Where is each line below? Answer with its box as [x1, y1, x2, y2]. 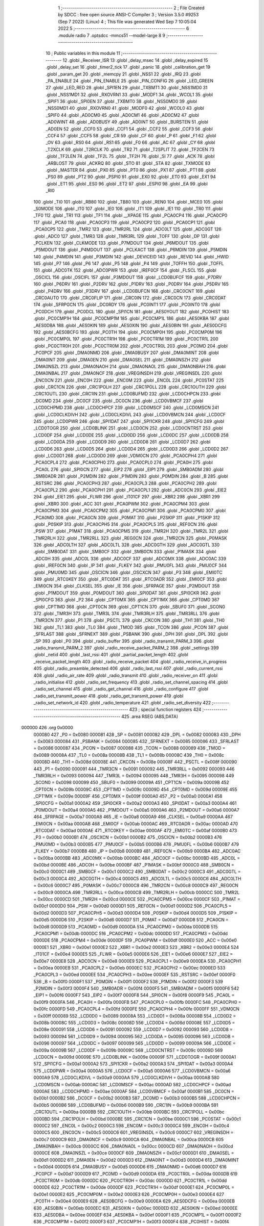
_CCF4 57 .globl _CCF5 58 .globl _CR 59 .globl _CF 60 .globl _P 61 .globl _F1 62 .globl [45, 133, 216, 139]
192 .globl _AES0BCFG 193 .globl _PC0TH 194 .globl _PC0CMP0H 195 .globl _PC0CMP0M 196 [33, 329, 222, 335]
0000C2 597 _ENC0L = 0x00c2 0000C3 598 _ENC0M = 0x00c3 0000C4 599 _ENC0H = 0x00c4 [33, 1123, 230, 1128]
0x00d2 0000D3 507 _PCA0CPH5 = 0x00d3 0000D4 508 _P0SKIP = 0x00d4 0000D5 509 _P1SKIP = [33, 910, 238, 916]
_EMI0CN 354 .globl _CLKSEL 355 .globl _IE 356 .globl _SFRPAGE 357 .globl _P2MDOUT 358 [33, 583, 220, 589]
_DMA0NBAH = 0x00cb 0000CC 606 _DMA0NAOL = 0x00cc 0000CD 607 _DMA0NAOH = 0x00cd [33, 1143, 233, 1149]
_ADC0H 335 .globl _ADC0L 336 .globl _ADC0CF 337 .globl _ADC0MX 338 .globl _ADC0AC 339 [33, 556, 226, 562]
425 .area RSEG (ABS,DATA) [121, 714, 178, 719]
